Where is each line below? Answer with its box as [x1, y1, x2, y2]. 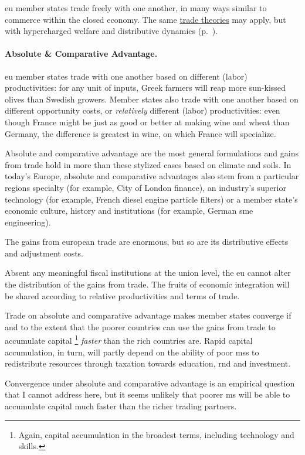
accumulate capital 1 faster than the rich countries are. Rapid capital [5, 333, 253, 347]
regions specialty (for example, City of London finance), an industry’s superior [5, 181, 286, 193]
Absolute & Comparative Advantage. [5, 47, 158, 60]
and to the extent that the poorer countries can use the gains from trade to [5, 320, 276, 333]
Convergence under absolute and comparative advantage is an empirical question [5, 377, 295, 389]
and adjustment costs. [5, 247, 84, 259]
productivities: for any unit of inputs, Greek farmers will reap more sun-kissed [5, 81, 286, 94]
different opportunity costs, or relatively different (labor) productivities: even [5, 104, 280, 117]
